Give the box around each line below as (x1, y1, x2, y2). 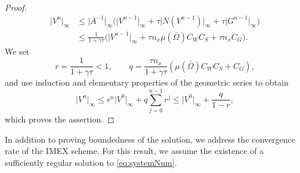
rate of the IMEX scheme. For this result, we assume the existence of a (5, 144, 264, 157)
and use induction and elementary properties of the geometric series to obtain (5, 76, 289, 89)
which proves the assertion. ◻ (5, 113, 115, 125)
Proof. (5, 1, 27, 13)
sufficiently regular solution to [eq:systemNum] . (5, 156, 177, 168)
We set (5, 45, 30, 57)
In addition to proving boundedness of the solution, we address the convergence (5, 133, 296, 145)
